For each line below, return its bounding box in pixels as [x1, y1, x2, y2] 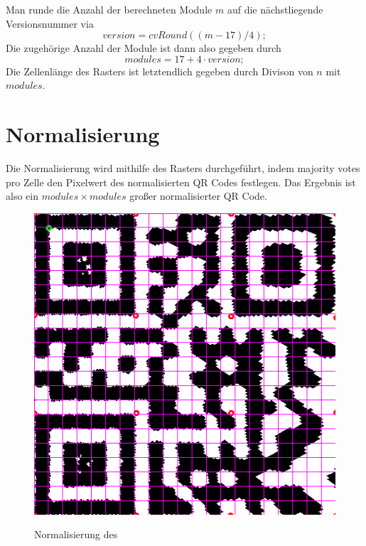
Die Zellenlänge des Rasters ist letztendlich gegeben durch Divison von [6, 63, 313, 78]
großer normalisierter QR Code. [129, 188, 267, 203]
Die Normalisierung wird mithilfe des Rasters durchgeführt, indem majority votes [6, 161, 360, 176]
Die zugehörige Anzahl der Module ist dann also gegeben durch [6, 41, 281, 55]
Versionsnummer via [6, 16, 94, 31]
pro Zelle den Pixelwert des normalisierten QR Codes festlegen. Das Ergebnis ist [6, 174, 356, 189]
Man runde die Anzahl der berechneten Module [6, 2, 212, 16]
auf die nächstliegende [227, 2, 323, 16]
